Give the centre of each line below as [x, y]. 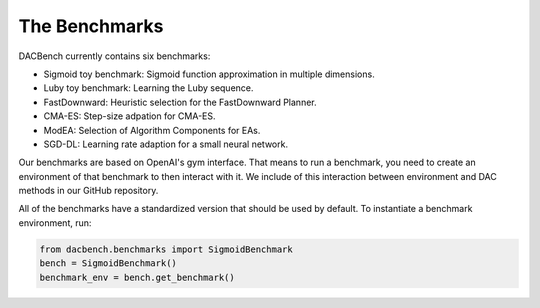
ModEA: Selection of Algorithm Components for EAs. [152, 130]
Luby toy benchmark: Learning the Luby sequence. [148, 88]
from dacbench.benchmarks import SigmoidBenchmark [166, 249]
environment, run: [55, 222]
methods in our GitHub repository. [88, 191]
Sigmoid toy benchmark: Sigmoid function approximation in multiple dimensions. [209, 74]
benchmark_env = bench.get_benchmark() [137, 277]
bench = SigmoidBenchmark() [108, 263]
